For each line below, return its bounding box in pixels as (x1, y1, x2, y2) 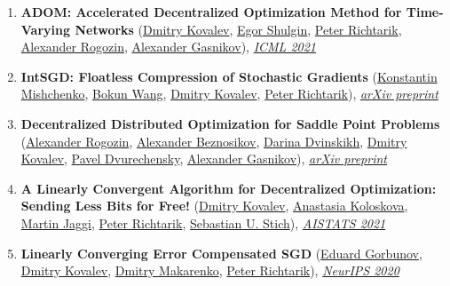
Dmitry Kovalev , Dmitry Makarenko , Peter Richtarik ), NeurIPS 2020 (20, 261, 399, 280)
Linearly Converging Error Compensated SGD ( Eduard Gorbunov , (20, 243, 422, 262)
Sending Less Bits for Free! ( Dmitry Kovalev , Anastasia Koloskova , (20, 196, 408, 215)
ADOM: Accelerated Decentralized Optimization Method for (20, 3, 402, 20)
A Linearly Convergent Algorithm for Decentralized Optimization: (20, 179, 437, 197)
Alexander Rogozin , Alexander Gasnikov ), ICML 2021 (20, 37, 317, 56)
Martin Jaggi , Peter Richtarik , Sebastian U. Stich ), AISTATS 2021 (20, 213, 386, 232)
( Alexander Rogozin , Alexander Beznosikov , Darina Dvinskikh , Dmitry (20, 131, 407, 150)
